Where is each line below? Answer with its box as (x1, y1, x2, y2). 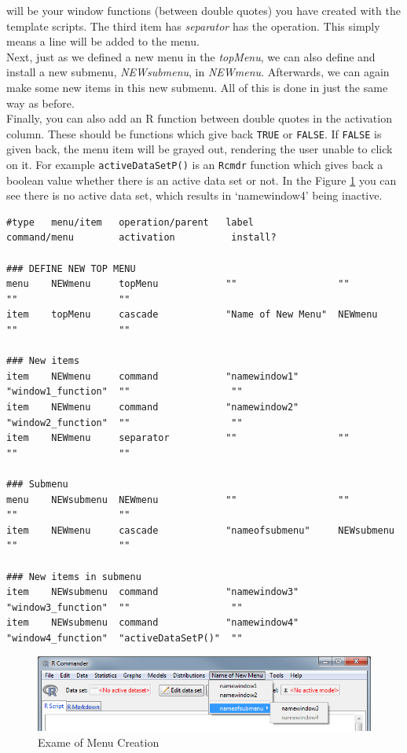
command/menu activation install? (6, 232, 277, 244)
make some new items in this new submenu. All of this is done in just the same (6, 79, 388, 95)
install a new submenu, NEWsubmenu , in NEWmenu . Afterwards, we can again (6, 64, 390, 80)
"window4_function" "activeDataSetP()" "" (6, 632, 243, 644)
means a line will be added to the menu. (6, 33, 200, 50)
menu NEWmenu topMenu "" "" (6, 278, 350, 290)
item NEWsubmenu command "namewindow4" (6, 617, 299, 629)
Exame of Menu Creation (38, 733, 159, 750)
